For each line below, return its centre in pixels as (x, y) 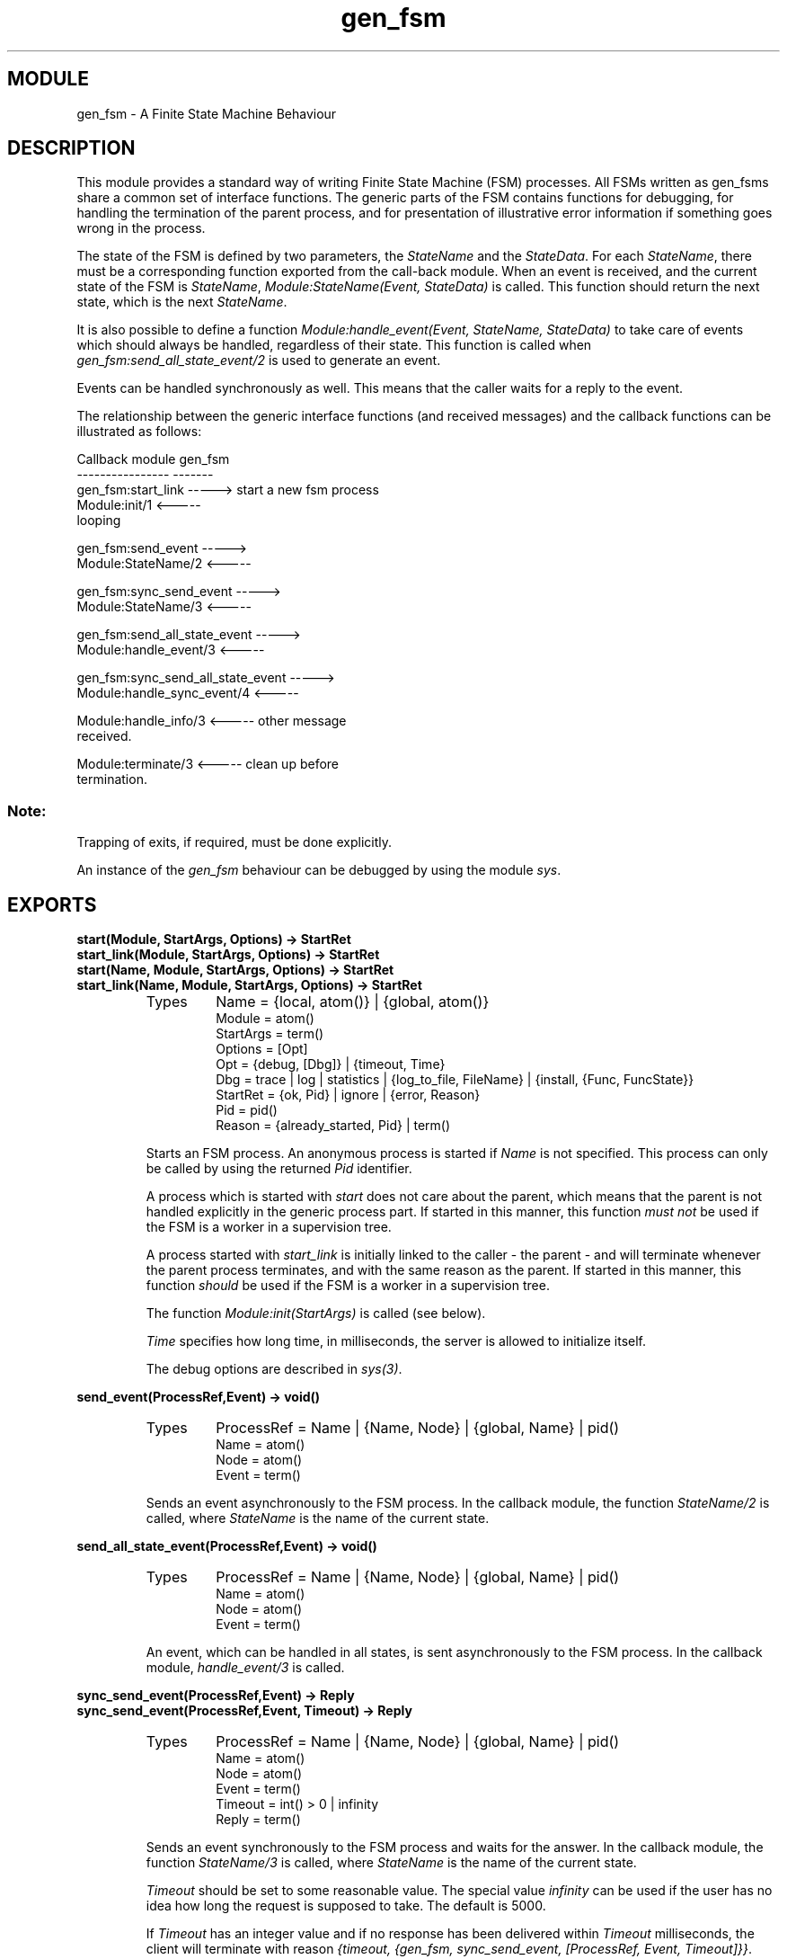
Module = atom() (265, 1019)
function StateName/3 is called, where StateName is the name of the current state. (391, 1863)
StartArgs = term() (270, 1034)
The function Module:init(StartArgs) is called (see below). (316, 1313)
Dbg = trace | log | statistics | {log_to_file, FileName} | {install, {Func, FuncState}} (455, 1080)
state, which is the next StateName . (182, 302)
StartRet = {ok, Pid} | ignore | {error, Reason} (348, 1095)
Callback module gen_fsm (153, 459)
